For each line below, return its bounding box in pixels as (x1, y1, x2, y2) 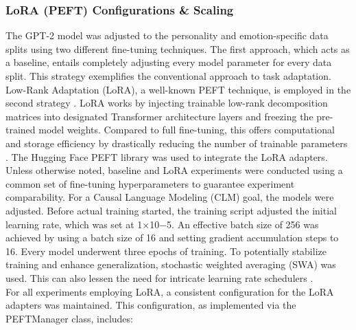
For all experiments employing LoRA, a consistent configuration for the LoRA (5, 284, 334, 298)
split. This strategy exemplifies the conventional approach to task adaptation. (5, 69, 331, 82)
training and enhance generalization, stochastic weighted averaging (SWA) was (5, 257, 336, 272)
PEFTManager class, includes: (5, 311, 133, 325)
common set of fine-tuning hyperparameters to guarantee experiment (5, 176, 295, 190)
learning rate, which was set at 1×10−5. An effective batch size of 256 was (5, 217, 319, 231)
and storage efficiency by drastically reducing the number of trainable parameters (5, 135, 348, 150)
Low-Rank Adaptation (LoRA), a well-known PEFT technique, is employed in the (5, 82, 351, 96)
